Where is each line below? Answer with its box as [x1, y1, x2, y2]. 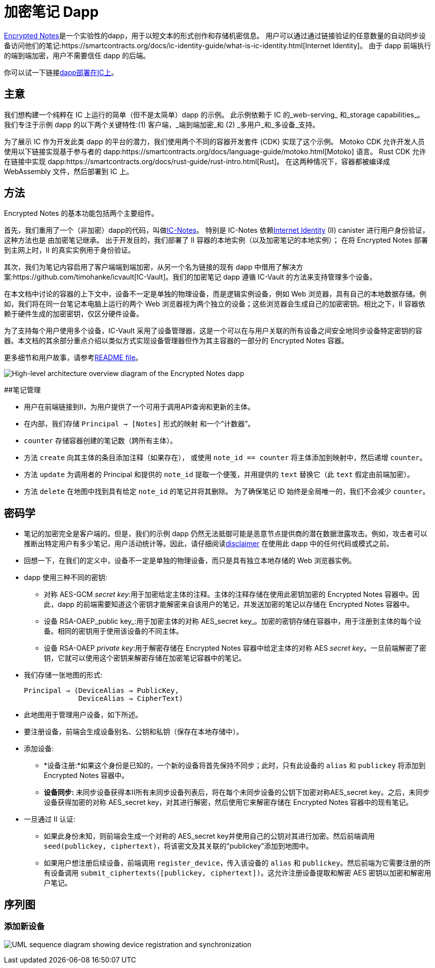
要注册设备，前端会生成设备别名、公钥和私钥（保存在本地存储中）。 [24, 727, 243, 736]
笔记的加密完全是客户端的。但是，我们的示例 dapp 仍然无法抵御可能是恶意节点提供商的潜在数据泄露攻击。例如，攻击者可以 [24, 529, 428, 538]
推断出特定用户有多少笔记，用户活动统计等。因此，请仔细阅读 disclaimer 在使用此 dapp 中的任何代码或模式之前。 [24, 539, 394, 548]
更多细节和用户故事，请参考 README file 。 [4, 353, 143, 362]
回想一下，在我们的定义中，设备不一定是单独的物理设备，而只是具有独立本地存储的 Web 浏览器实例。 [24, 556, 356, 565]
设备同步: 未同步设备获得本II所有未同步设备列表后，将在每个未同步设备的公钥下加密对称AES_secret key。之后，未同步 [44, 788, 430, 797]
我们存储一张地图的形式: [24, 671, 103, 679]
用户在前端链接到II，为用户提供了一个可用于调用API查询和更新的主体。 [24, 402, 255, 411]
